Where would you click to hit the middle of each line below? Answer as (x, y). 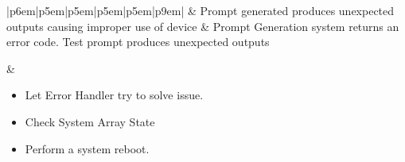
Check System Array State (90, 121)
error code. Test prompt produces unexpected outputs (138, 42)
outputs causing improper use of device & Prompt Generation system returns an (203, 26)
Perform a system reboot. (87, 148)
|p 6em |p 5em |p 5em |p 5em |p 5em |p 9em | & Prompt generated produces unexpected (201, 10)
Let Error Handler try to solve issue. (114, 95)
